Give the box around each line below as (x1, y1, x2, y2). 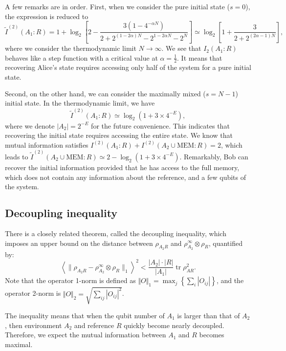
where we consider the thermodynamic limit (5, 43, 136, 53)
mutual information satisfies (5, 139, 88, 150)
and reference (74, 320, 114, 330)
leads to (5, 151, 28, 161)
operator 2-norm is (5, 288, 61, 298)
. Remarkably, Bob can (179, 151, 248, 161)
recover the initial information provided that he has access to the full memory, (5, 162, 240, 172)
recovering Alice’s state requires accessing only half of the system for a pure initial (5, 62, 251, 72)
